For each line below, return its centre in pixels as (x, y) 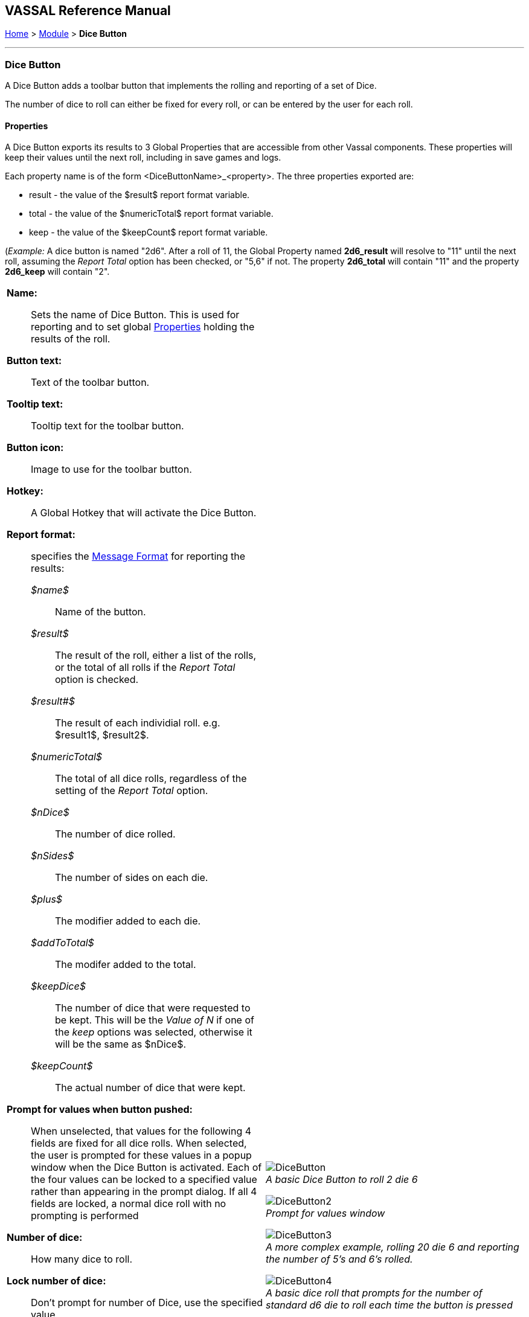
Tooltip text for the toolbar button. (107, 426)
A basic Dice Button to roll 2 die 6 (342, 1180)
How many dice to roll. (82, 1259)
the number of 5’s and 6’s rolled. (339, 1259)
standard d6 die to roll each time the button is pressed (390, 1305)
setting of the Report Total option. (132, 791)
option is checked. (97, 680)
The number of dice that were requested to (153, 1008)
